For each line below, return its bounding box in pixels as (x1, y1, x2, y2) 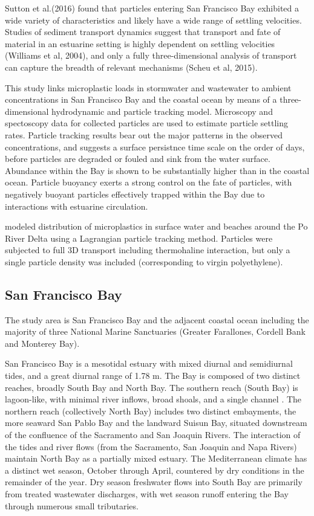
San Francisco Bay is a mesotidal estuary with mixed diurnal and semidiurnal (5, 357, 293, 370)
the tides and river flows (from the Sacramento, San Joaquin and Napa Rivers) (5, 440, 297, 453)
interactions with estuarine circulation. (5, 199, 148, 212)
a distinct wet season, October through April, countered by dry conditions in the (5, 463, 304, 476)
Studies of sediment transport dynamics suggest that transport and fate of (5, 25, 281, 38)
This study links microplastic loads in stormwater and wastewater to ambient (5, 81, 292, 94)
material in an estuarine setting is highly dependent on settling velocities (5, 37, 275, 50)
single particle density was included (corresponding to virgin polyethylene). (5, 255, 283, 268)
